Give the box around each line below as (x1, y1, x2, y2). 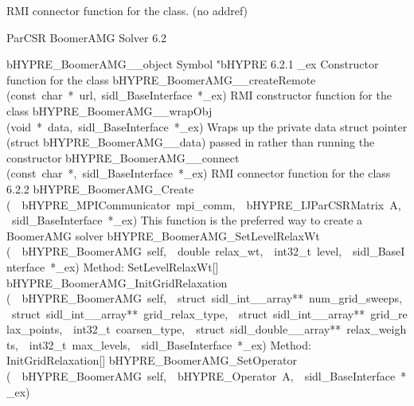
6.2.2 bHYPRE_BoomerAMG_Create (6, 180, 194, 197)
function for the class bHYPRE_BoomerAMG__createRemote (6, 71, 316, 88)
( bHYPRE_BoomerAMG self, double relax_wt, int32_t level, (6, 243, 342, 260)
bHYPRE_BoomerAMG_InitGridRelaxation (6, 274, 228, 291)
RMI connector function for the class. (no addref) (6, 2, 248, 18)
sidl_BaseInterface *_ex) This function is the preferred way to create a (11, 212, 363, 228)
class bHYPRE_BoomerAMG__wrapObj (6, 102, 213, 119)
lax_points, (6, 321, 63, 338)
